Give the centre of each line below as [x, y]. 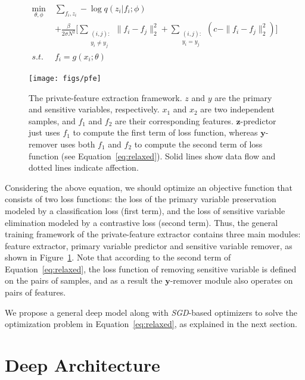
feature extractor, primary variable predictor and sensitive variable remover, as [149, 245]
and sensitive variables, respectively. [94, 109]
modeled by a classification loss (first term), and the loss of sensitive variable [145, 210]
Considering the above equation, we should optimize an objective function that [149, 187]
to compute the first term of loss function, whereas [165, 132]
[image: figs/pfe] [65, 78]
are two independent [237, 109]
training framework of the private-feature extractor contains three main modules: [153, 234]
